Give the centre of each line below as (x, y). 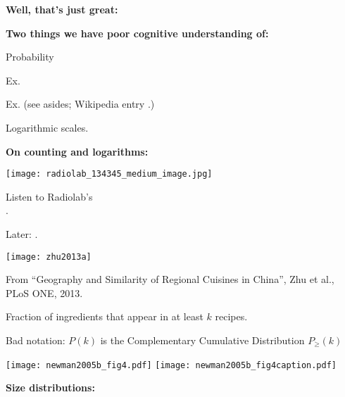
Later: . (22, 234)
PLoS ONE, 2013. (44, 292)
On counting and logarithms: (77, 151)
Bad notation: (36, 340)
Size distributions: (50, 387)
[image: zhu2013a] (49, 257)
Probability (30, 57)
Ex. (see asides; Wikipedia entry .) (80, 104)
